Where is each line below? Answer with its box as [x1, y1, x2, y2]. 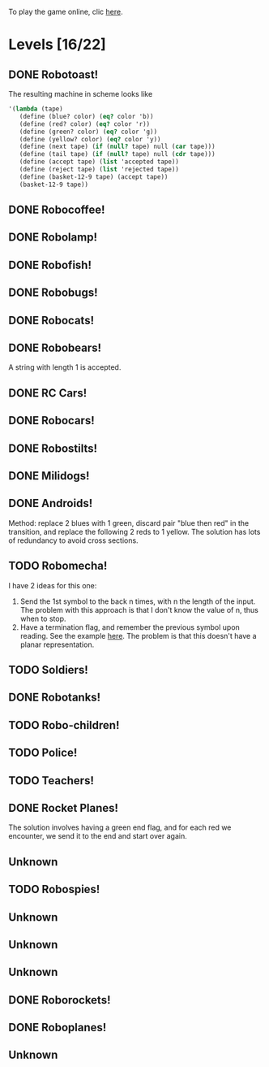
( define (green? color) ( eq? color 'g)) [19, 128, 158, 136]
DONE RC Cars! [8, 386, 88, 400]
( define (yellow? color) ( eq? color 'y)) [19, 135, 161, 143]
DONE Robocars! [8, 414, 95, 427]
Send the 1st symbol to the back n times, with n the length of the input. [19, 596, 256, 606]
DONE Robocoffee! [8, 203, 105, 217]
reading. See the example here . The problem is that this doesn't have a [19, 631, 257, 640]
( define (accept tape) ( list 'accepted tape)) [19, 158, 180, 166]
